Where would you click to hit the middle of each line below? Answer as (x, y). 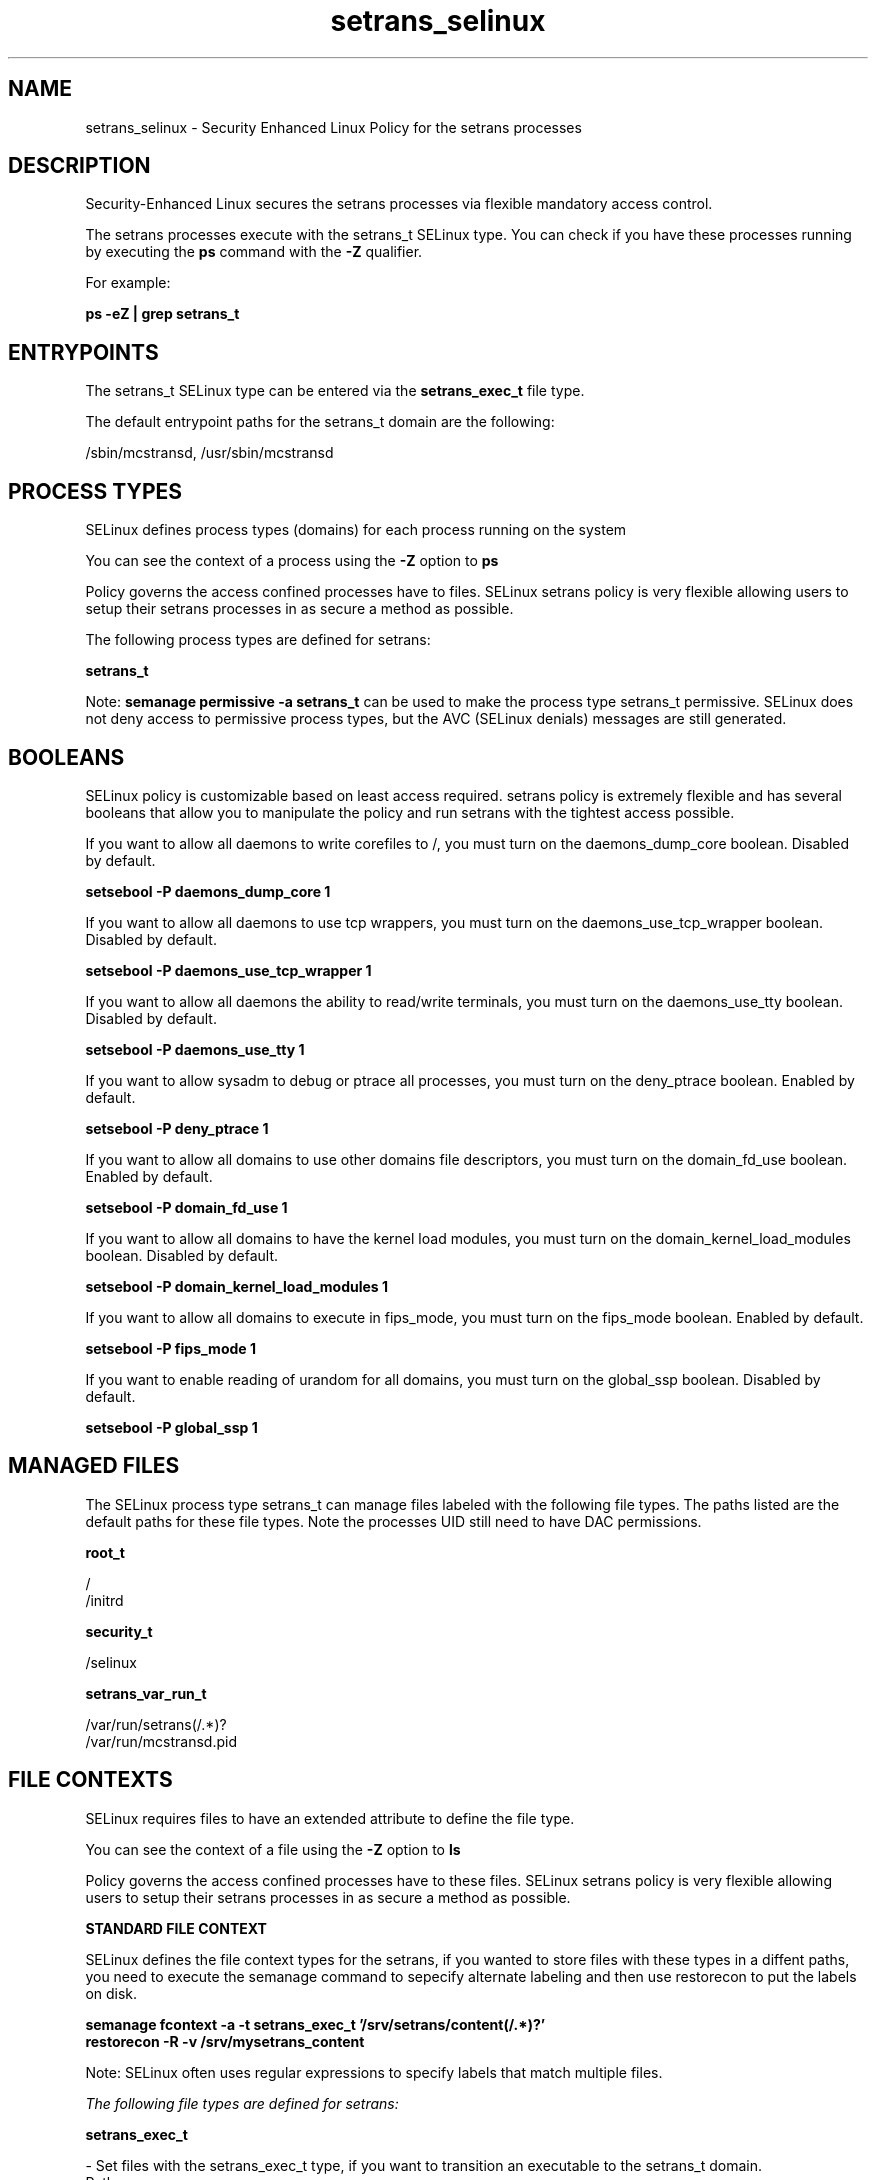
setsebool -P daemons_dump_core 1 (208, 891)
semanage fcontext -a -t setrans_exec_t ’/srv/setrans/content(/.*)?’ (315, 2024)
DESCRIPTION (79, 166)
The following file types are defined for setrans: (242, 2103)
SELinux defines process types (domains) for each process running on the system (356, 530)
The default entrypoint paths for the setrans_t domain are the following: (320, 422)
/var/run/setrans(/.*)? (156, 1724)
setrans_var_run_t (146, 1693)
